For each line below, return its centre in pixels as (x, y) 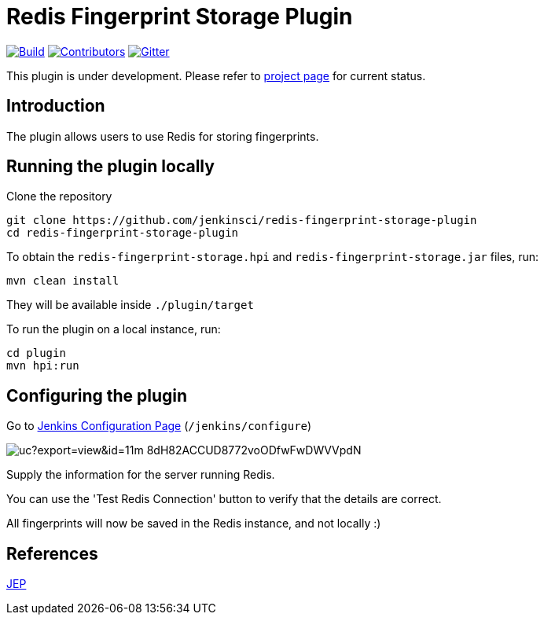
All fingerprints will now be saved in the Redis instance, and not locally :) (194, 524)
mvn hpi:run (43, 366)
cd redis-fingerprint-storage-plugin (123, 233)
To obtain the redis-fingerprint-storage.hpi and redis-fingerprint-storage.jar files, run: (273, 257)
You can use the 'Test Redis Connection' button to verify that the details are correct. (224, 499)
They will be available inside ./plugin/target (130, 305)
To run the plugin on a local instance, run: (114, 329)
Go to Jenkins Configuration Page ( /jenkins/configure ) (159, 426)
